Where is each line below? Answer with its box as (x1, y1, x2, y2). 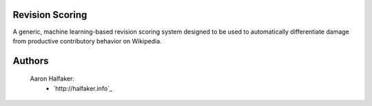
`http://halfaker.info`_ (53, 84, 113, 92)
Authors (12, 55, 49, 67)
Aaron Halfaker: (30, 74, 75, 83)
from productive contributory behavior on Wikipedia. (12, 36, 162, 45)
